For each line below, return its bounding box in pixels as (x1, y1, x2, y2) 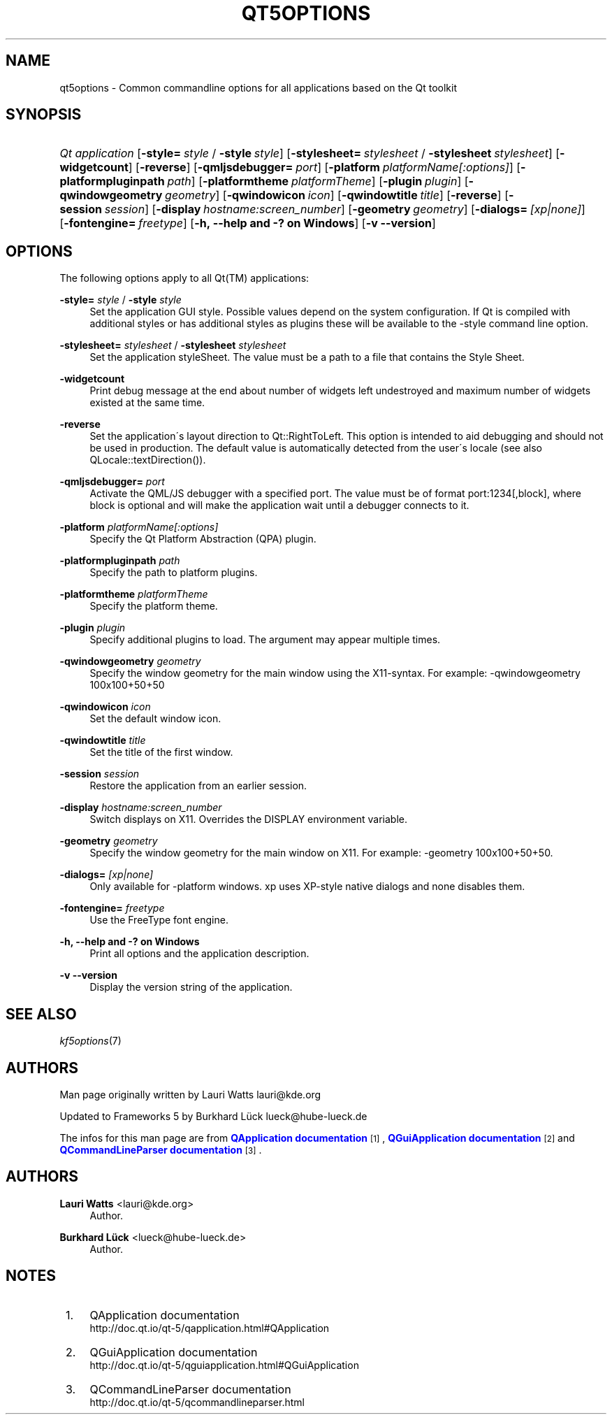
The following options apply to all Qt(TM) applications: (59, 272, 309, 285)
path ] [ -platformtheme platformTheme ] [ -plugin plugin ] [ (167, 174, 469, 189)
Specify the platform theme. (89, 600, 218, 612)
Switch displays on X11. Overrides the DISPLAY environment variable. (89, 813, 407, 826)
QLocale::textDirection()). (89, 454, 206, 466)
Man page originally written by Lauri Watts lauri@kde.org (59, 1088, 321, 1100)
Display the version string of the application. (89, 981, 293, 994)
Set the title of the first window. (89, 746, 233, 759)
